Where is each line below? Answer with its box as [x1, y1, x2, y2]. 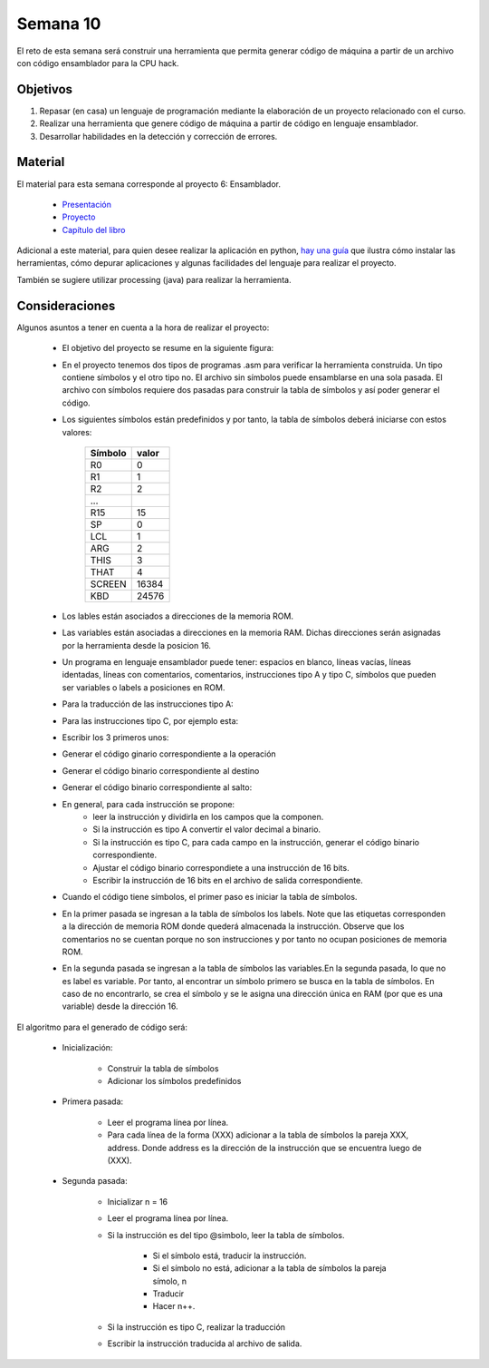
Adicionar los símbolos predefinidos [107, 1076, 242, 1087]
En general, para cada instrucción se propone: [62, 798, 235, 809]
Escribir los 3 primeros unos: [62, 732, 169, 743]
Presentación [62, 199, 112, 210]
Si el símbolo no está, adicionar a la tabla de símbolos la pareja [152, 1263, 387, 1274]
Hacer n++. [152, 1301, 196, 1312]
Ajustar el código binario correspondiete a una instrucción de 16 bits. [92, 862, 350, 873]
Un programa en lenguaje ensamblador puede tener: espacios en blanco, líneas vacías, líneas [62, 657, 412, 668]
